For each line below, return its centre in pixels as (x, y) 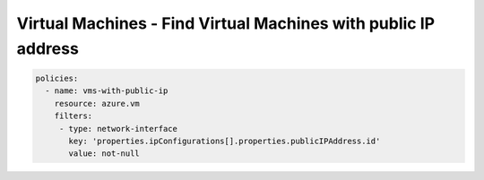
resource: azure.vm (97, 103)
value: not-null (104, 154)
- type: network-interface (118, 129)
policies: (57, 78)
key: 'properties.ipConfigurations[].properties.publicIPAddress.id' (225, 141)
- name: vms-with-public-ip (107, 91)
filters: (73, 116)
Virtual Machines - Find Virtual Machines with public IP (225, 23)
